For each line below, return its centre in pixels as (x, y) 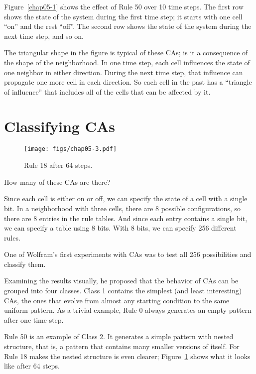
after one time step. (34, 319)
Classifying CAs (60, 126)
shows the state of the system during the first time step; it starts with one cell (123, 16)
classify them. (25, 264)
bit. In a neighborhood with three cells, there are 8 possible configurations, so (123, 208)
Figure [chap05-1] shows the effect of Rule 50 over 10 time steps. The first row (124, 6)
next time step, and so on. (44, 36)
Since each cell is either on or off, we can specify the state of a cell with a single (126, 198)
